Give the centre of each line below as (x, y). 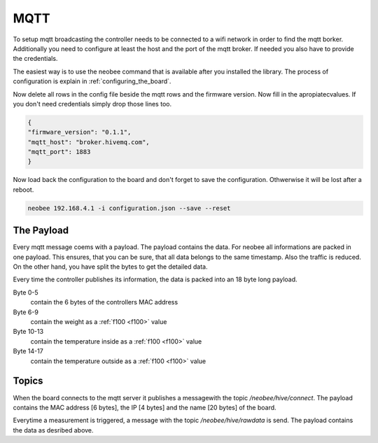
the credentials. (35, 59)
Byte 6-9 (26, 312)
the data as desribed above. (53, 430)
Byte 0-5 (26, 292)
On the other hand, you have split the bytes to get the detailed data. (110, 267)
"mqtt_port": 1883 (59, 152)
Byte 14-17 (28, 351)
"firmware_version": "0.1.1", (79, 132)
